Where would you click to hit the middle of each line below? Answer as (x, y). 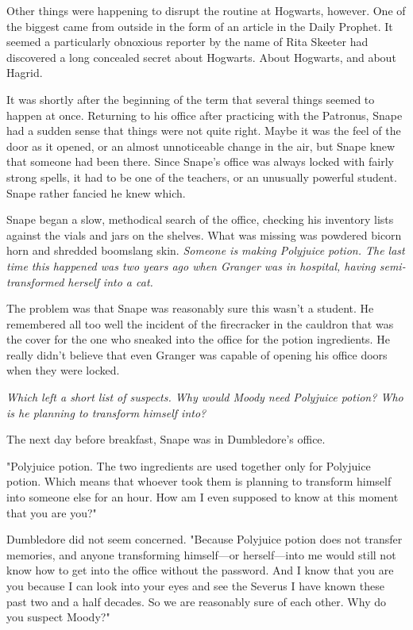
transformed (35, 281)
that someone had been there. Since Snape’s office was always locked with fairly (201, 161)
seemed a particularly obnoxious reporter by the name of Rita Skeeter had (187, 42)
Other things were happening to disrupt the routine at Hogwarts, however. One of (206, 10)
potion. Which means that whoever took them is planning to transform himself (199, 481)
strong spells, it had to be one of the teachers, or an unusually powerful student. (202, 177)
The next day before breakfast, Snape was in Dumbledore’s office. (166, 439)
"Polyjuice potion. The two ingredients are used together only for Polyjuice (189, 465)
